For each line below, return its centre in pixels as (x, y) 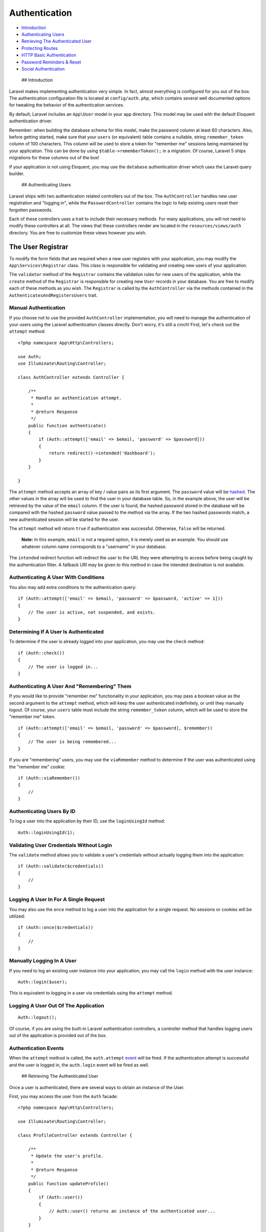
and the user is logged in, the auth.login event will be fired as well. (79, 1065)
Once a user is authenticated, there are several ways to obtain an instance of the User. (97, 1087)
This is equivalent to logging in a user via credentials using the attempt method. (91, 993)
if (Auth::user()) (61, 1197)
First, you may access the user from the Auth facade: (64, 1096)
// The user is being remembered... (72, 742)
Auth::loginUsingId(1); (47, 832)
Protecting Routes (40, 48)
